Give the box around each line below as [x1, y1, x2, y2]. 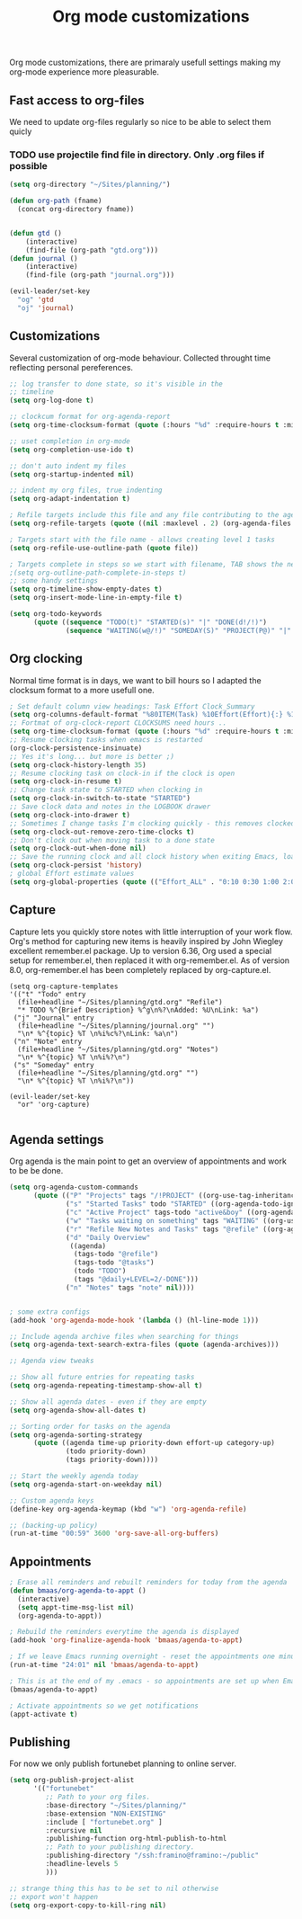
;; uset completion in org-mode [9, 436, 130, 446]
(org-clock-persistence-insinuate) [9, 744, 143, 753]
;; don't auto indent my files [9, 461, 127, 470]
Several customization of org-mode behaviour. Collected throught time [9, 353, 271, 363]
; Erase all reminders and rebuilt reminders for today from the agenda [9, 1578, 288, 1587]
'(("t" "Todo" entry [9, 989, 87, 999]
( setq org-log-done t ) [9, 396, 94, 406]
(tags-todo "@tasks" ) [73, 1258, 155, 1267]
